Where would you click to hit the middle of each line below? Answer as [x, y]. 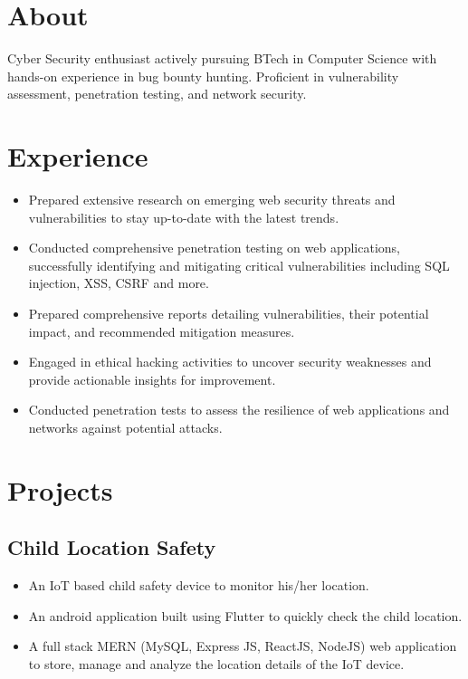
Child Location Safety [112, 547]
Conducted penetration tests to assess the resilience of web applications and [239, 410]
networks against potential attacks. [125, 427]
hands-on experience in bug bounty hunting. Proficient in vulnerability [203, 76]
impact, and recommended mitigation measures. [162, 331]
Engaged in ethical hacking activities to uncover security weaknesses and [230, 362]
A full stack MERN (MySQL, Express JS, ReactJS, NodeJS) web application [243, 646]
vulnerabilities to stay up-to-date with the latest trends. [184, 217]
